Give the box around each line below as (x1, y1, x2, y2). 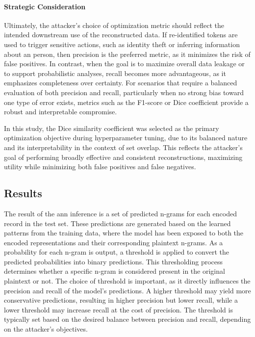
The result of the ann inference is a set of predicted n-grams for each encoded (4, 208, 237, 218)
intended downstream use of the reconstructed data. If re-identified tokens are (4, 29, 238, 40)
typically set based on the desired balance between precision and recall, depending (4, 314, 251, 324)
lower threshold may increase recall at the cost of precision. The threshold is (4, 304, 233, 314)
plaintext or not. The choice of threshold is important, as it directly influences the (4, 276, 251, 286)
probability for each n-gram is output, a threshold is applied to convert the (4, 247, 229, 257)
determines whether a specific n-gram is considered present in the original (4, 266, 225, 276)
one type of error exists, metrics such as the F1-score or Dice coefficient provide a (4, 97, 249, 107)
